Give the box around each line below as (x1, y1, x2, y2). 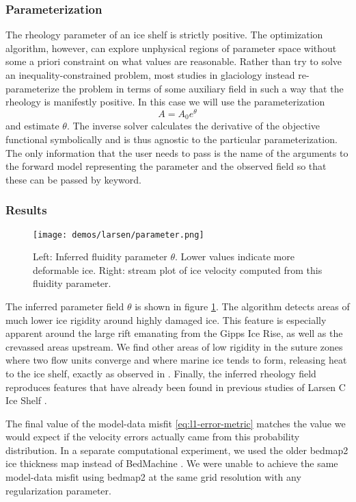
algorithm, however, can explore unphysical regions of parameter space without (5, 40, 337, 55)
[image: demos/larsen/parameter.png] (33, 229, 204, 240)
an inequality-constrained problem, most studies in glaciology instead (5, 68, 295, 81)
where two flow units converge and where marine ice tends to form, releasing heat (5, 353, 347, 367)
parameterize (5, 81, 59, 95)
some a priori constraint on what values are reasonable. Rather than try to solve (5, 54, 342, 68)
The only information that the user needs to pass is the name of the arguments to (5, 145, 348, 160)
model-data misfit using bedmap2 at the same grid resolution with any (5, 470, 301, 484)
